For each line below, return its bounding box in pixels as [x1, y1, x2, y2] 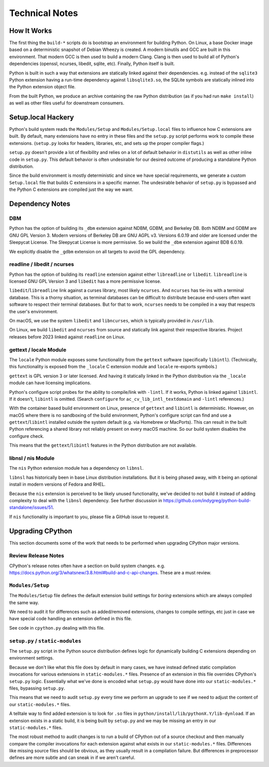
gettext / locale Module [9, 346, 67, 353]
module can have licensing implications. [9, 380, 92, 386]
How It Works [9, 26, 52, 35]
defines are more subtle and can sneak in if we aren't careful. [9, 755, 135, 761]
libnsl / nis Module [9, 455, 55, 462]
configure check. [9, 433, 44, 439]
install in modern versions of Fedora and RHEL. [9, 481, 106, 487]
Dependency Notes [9, 200, 71, 208]
